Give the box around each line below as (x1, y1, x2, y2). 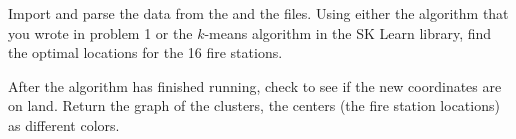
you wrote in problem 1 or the (8, 22, 193, 43)
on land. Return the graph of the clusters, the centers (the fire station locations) (8, 95, 500, 116)
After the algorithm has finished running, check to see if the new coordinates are (8, 75, 502, 96)
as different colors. (8, 114, 120, 135)
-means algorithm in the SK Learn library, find (204, 22, 492, 43)
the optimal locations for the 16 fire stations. (8, 42, 283, 63)
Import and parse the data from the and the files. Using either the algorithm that (8, 3, 509, 23)
